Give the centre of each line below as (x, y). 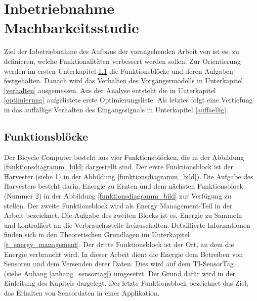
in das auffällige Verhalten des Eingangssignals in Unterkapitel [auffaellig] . (116, 109)
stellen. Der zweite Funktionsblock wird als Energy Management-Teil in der (118, 205)
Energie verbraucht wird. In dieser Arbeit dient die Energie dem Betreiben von (124, 254)
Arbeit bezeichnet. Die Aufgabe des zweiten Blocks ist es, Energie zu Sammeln (123, 215)
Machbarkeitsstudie (72, 27)
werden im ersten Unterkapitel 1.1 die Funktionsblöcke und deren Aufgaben (119, 71)
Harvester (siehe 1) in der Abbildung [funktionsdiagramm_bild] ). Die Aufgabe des (128, 176)
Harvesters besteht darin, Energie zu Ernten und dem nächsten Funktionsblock (124, 186)
